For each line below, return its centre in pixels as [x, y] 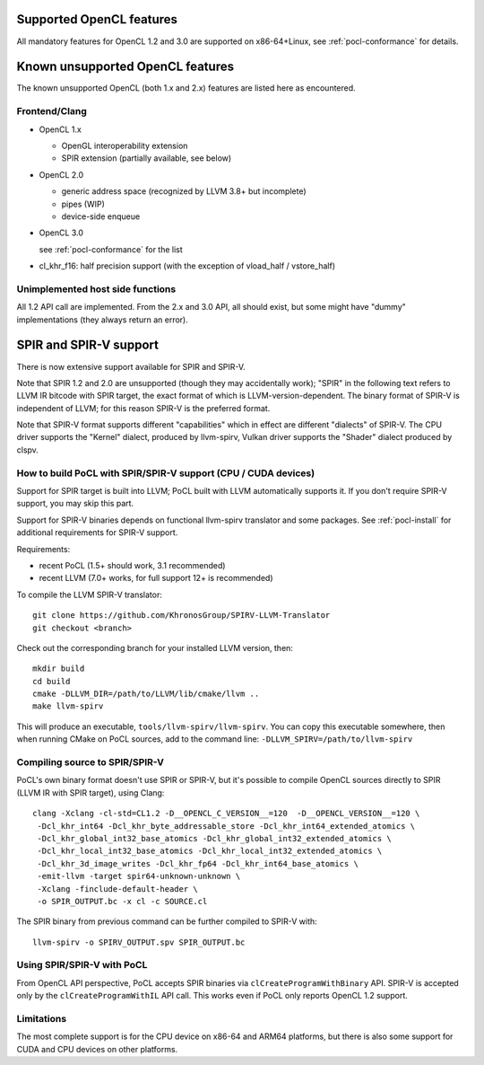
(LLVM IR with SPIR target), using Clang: [91, 792]
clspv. [28, 450]
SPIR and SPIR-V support [87, 345]
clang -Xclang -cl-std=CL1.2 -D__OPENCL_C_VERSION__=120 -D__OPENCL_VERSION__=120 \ [226, 814]
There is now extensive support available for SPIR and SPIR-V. [131, 366]
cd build [52, 681]
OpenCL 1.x [60, 129]
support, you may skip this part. [75, 504]
